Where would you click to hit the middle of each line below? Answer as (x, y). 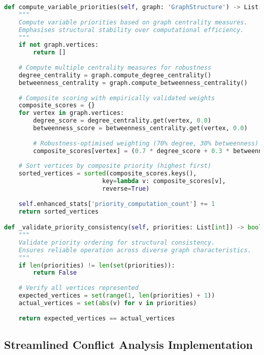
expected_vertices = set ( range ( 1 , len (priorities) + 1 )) (117, 296)
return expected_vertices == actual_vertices (97, 318)
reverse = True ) (126, 189)
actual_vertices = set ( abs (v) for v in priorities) (108, 303)
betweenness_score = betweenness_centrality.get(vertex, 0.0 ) (140, 128)
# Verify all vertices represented (78, 288)
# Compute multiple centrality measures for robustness (115, 68)
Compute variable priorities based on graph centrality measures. (133, 22)
